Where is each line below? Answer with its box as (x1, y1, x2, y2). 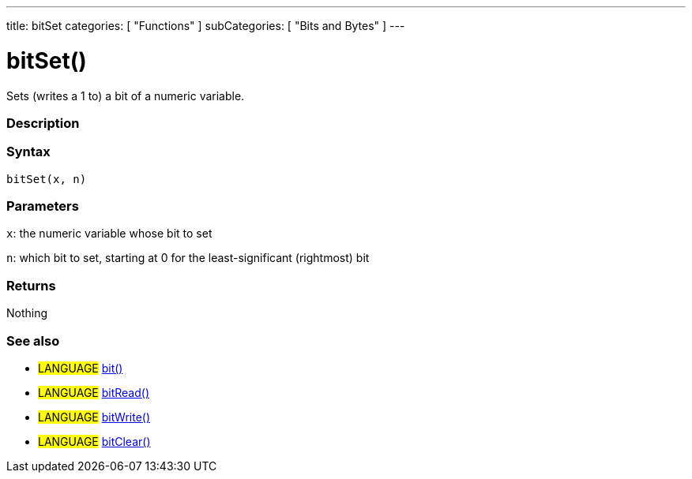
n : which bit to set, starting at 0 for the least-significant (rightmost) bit (6, 251, 370, 265)
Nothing (6, 306, 48, 320)
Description (6, 114, 80, 131)
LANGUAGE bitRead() (38, 385, 149, 399)
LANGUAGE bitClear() (38, 434, 151, 448)
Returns (6, 277, 56, 294)
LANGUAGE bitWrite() (38, 410, 151, 424)
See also (6, 332, 60, 349)
